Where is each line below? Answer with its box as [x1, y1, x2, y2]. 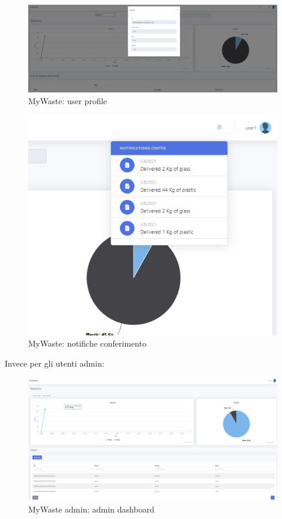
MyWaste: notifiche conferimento [28, 337, 147, 350]
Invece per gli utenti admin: [5, 357, 105, 369]
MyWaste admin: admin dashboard [28, 503, 155, 515]
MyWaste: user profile [28, 94, 108, 107]
